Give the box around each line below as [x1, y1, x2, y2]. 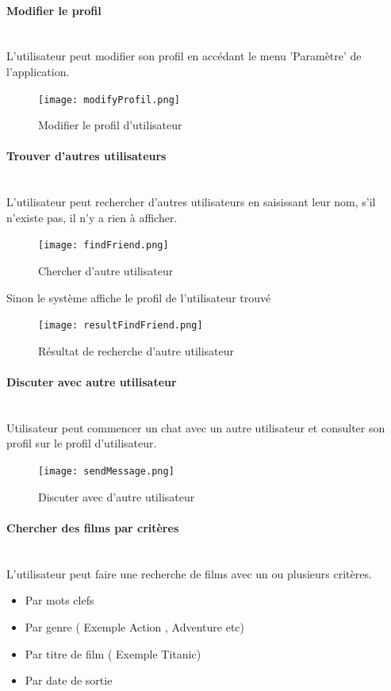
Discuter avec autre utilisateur [6, 374, 177, 390]
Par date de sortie [25, 672, 113, 689]
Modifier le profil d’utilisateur [38, 117, 182, 133]
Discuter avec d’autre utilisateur [38, 488, 195, 505]
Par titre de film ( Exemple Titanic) [25, 645, 201, 662]
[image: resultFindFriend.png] [38, 320, 203, 332]
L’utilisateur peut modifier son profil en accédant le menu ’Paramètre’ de [6, 48, 362, 64]
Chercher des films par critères [6, 519, 179, 536]
